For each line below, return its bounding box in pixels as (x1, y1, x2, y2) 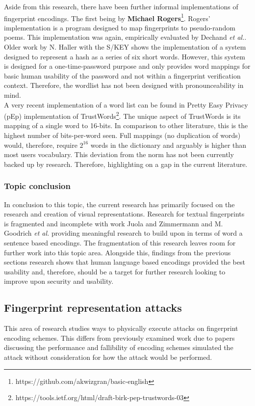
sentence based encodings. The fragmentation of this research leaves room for (4, 238, 236, 247)
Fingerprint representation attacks (4, 300, 182, 315)
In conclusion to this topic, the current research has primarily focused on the (4, 199, 235, 209)
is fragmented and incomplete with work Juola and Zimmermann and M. (4, 218, 223, 228)
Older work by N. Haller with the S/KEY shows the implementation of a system (4, 42, 246, 52)
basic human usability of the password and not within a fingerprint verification (4, 70, 241, 81)
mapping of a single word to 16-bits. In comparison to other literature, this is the (4, 120, 248, 131)
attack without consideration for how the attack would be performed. (4, 352, 212, 362)
